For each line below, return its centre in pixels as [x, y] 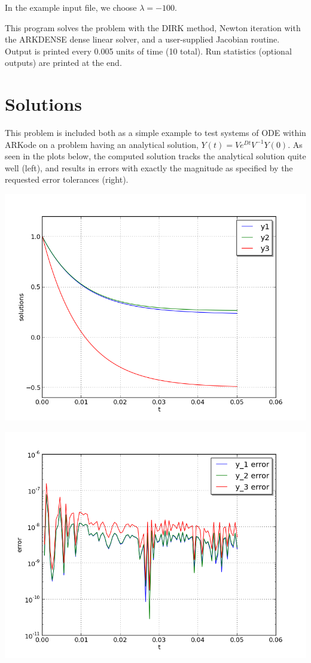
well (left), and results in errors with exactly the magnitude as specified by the [149, 167]
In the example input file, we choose [71, 7]
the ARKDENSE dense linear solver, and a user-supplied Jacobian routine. [142, 39]
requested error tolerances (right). [67, 179]
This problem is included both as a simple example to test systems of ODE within [155, 133]
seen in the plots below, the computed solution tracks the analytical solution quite [155, 156]
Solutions [43, 104]
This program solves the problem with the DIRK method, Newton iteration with [153, 27]
